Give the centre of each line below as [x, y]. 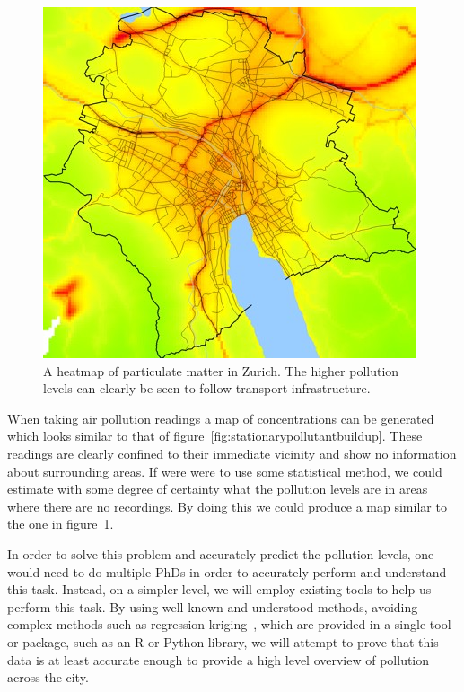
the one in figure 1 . [61, 524]
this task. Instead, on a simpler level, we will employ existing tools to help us [219, 589]
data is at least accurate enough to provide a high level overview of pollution [219, 659]
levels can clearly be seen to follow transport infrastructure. [207, 388]
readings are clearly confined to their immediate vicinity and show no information [232, 453]
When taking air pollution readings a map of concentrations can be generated [221, 418]
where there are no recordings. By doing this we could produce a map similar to [227, 506]
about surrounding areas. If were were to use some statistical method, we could [225, 471]
